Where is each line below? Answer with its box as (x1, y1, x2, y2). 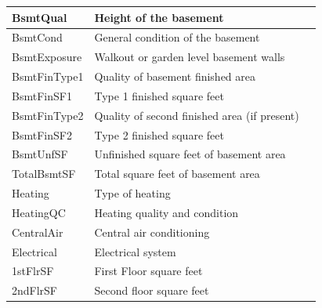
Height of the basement (94, 9, 224, 25)
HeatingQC (12, 204, 66, 220)
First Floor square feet (94, 263, 203, 279)
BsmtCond (12, 29, 63, 45)
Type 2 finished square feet (94, 126, 224, 143)
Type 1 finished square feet (94, 87, 224, 103)
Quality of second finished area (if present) (94, 107, 299, 123)
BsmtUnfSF (12, 146, 68, 162)
